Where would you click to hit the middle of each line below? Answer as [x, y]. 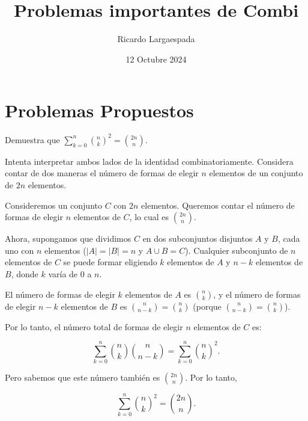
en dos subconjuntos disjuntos [198, 238]
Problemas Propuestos [99, 110]
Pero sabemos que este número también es [83, 377]
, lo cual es [149, 217]
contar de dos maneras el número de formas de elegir [102, 173]
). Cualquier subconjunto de [237, 250]
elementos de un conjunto [256, 173]
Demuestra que [32, 139]
